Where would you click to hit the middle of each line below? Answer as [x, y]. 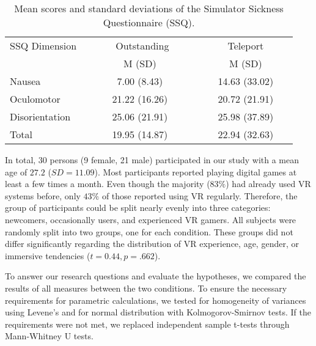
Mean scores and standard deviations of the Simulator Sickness [149, 8]
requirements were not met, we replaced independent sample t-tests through [147, 324]
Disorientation [40, 116]
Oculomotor [35, 99]
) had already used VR [268, 184]
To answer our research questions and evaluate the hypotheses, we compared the [156, 276]
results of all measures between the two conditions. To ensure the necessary [146, 288]
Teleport [246, 46]
